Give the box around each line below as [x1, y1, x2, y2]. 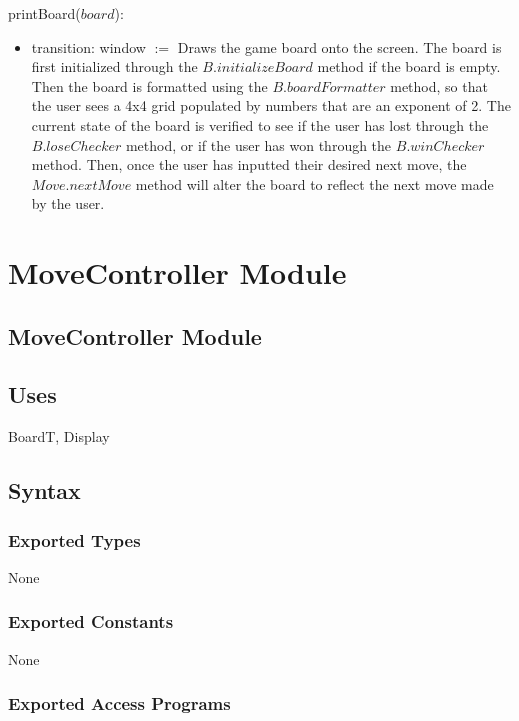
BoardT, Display [8, 426, 110, 447]
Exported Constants [8, 609, 174, 634]
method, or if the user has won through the [125, 134, 392, 155]
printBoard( [8, 3, 81, 23]
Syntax [8, 475, 81, 506]
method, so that [390, 75, 488, 96]
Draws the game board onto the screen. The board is [177, 36, 502, 57]
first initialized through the [31, 56, 198, 77]
